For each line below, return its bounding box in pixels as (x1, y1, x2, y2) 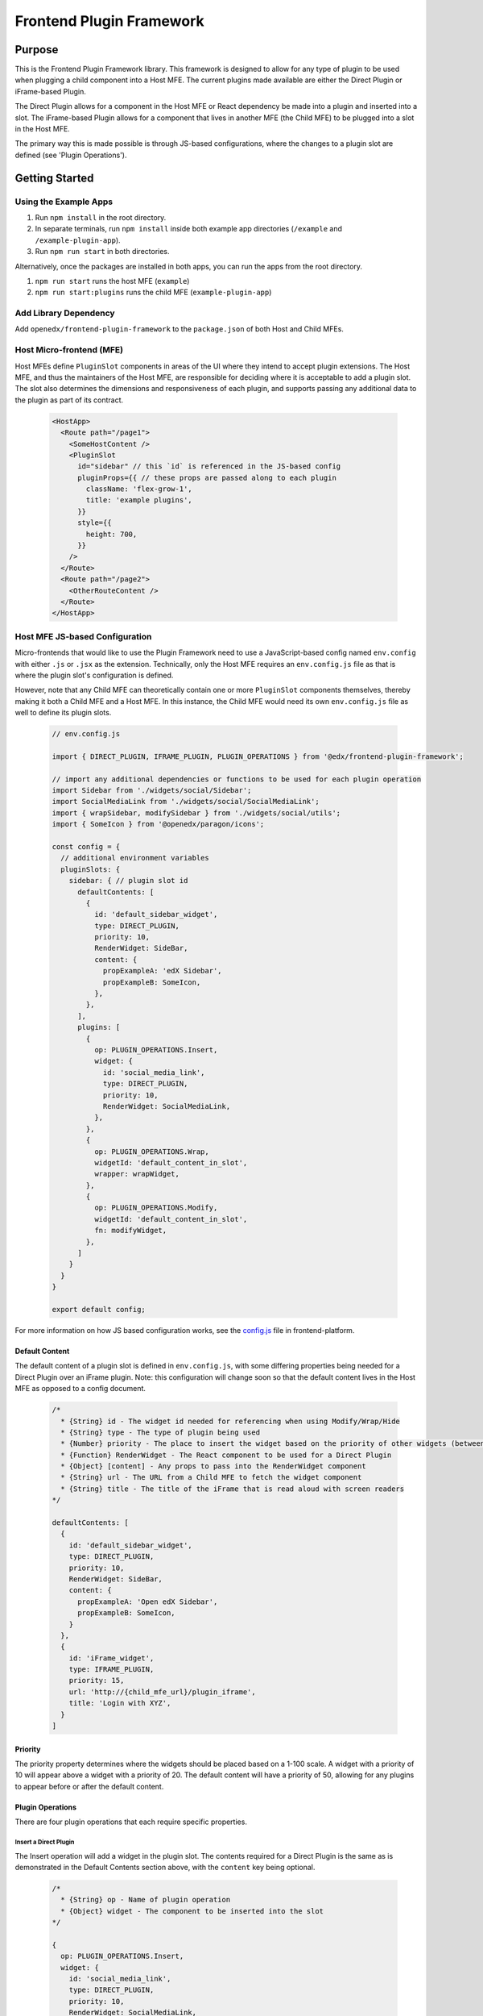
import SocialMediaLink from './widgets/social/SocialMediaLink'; (52, 797, 320, 806)
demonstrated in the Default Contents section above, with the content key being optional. (14, 1862, 316, 1872)
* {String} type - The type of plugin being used (60, 1427, 261, 1437)
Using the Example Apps (14, 196, 113, 207)
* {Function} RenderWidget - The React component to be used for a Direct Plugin (60, 1450, 392, 1460)
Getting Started (14, 171, 94, 185)
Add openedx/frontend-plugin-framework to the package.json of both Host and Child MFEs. (14, 324, 344, 334)
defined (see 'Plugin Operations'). (14, 150, 127, 160)
